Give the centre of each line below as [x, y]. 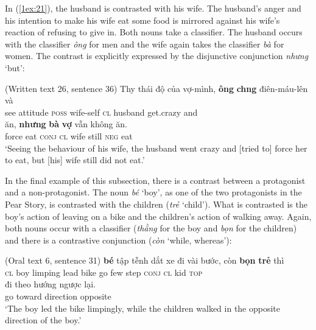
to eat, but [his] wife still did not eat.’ [75, 160]
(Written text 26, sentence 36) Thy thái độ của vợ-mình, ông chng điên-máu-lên [156, 88]
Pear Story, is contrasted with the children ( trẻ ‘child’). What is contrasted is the [156, 204]
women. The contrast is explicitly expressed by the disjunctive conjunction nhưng [157, 56]
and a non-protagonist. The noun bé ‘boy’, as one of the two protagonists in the [153, 192]
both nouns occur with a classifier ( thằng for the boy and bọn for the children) [151, 228]
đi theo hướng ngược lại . [50, 284]
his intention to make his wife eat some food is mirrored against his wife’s [142, 20]
